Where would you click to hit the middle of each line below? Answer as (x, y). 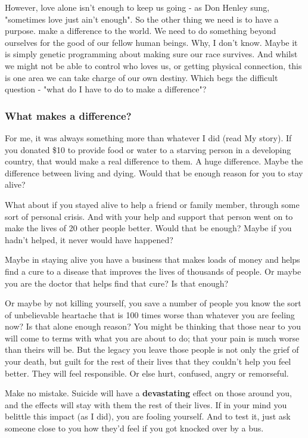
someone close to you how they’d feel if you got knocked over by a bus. (134, 428)
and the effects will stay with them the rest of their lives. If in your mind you (146, 404)
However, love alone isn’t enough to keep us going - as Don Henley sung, (137, 7)
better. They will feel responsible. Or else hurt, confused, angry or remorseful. (147, 373)
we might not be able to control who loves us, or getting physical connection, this (153, 65)
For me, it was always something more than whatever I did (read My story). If (148, 137)
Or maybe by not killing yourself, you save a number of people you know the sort (153, 303)
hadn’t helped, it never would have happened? (89, 239)
